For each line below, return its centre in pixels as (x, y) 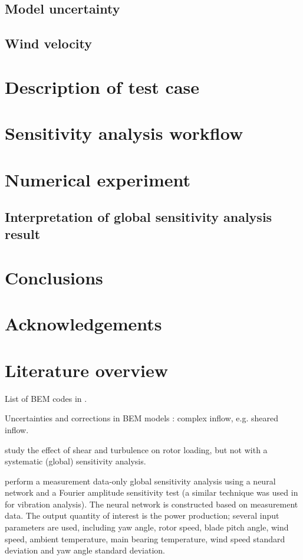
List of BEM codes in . (46, 398)
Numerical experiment (98, 179)
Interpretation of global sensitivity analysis (139, 217)
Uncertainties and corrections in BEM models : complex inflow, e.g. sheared (142, 418)
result (23, 234)
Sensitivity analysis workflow (124, 133)
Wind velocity (49, 43)
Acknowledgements (83, 324)
